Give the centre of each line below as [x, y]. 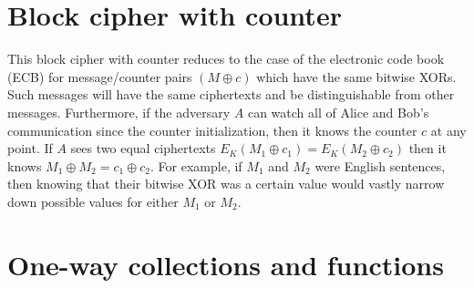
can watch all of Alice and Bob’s [338, 112]
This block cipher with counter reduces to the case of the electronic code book [226, 59]
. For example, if [196, 165]
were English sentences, [380, 165]
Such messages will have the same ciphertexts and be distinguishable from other [231, 94]
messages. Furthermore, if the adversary [119, 112]
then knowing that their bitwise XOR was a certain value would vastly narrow [226, 184]
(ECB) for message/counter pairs [100, 76]
